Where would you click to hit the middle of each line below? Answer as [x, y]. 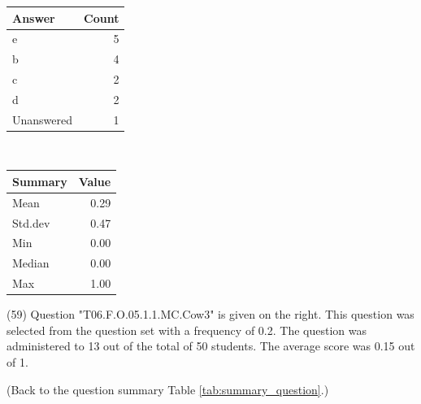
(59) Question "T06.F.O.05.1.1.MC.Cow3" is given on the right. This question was [210, 314]
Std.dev [31, 222]
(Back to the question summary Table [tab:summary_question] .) [168, 389]
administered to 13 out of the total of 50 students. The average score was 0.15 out [211, 346]
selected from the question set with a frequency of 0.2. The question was [187, 330]
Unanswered [43, 119]
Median [31, 263]
